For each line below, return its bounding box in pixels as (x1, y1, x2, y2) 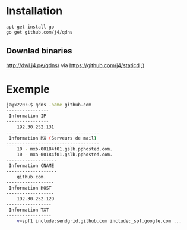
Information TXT (8, 207, 49, 213)
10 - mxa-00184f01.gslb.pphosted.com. (17, 152, 113, 158)
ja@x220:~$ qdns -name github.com (6, 102, 92, 108)
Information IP (8, 113, 46, 119)
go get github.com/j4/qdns (6, 29, 73, 35)
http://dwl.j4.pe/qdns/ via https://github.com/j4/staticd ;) (6, 61, 145, 69)
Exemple (6, 82, 50, 96)
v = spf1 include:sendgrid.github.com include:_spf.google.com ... (17, 218, 182, 224)
